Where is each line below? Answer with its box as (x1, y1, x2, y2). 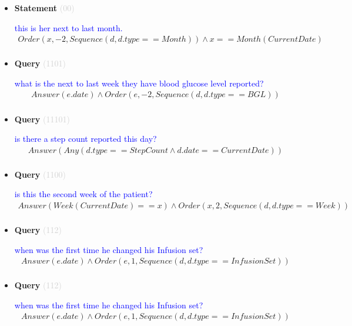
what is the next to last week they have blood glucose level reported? (14, 76, 264, 89)
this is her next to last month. (14, 21, 123, 34)
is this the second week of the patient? (14, 188, 153, 200)
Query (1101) (14, 57, 66, 69)
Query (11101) (14, 112, 70, 125)
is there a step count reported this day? (14, 132, 157, 145)
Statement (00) (14, 2, 75, 14)
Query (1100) (14, 168, 66, 180)
